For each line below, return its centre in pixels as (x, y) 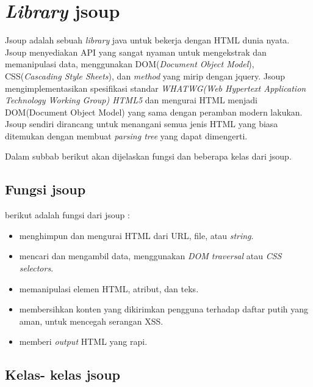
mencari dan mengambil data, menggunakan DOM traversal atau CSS (150, 256)
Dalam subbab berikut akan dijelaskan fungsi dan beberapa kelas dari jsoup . (148, 156)
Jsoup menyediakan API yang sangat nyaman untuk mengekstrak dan (136, 52)
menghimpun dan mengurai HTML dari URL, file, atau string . (136, 235)
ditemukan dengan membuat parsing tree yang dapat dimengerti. (126, 135)
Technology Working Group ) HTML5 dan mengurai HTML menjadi (131, 100)
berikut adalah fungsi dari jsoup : (67, 215)
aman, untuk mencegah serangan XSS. (91, 321)
